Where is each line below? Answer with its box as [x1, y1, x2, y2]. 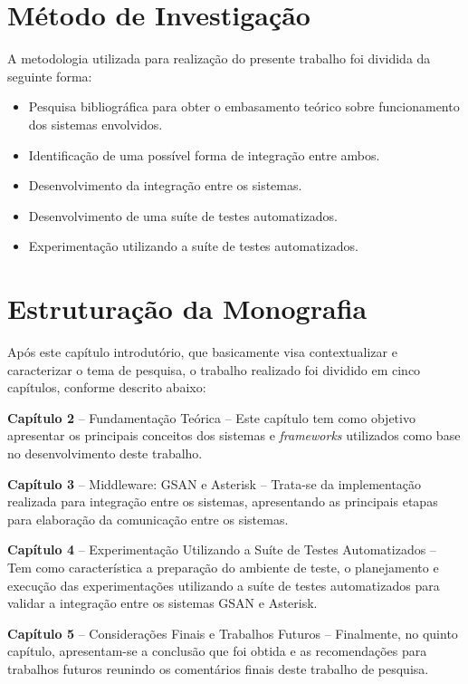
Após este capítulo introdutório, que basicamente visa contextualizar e [7, 342, 397, 361]
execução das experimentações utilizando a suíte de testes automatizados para [7, 575, 440, 594]
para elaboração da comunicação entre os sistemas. [7, 509, 289, 528]
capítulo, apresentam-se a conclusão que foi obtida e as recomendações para [7, 641, 427, 660]
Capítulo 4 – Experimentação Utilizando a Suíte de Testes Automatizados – [7, 540, 436, 559]
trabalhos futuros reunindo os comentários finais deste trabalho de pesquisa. [7, 659, 429, 678]
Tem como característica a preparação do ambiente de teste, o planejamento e [7, 557, 439, 576]
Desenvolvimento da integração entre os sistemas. [28, 176, 302, 195]
